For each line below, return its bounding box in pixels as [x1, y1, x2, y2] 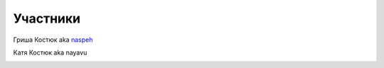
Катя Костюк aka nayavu [13, 48, 87, 57]
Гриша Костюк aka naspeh [13, 35, 93, 44]
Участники [13, 11, 81, 26]
